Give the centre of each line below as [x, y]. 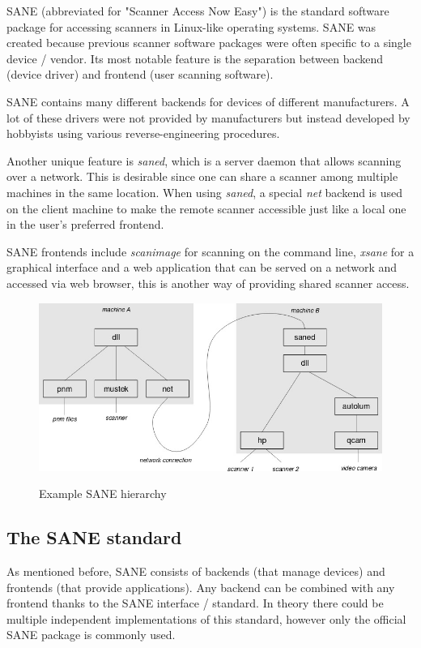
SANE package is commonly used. [91, 635]
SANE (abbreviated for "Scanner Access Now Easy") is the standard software [198, 11]
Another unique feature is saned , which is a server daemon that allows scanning [204, 160]
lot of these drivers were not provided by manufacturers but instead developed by [208, 117]
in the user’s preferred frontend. [85, 224]
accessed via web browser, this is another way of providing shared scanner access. [208, 283]
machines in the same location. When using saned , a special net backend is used [204, 192]
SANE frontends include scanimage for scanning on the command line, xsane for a [210, 251]
